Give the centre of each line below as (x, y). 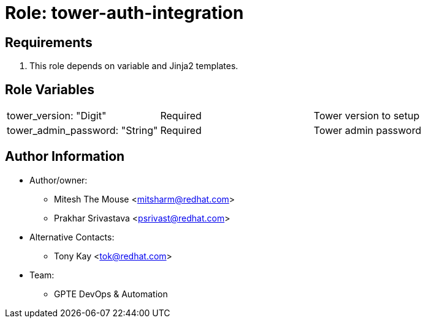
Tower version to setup (367, 116)
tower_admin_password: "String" (82, 131)
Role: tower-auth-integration (124, 13)
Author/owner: (59, 180)
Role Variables (50, 89)
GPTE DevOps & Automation (111, 294)
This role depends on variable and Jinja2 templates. (134, 66)
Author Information (65, 157)
